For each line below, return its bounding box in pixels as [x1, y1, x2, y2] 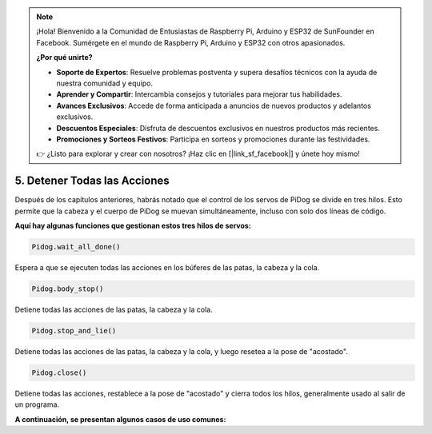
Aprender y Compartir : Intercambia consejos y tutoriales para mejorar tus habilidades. [56, 90, 342, 99]
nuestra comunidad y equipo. [56, 78, 154, 88]
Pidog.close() [31, 368, 87, 377]
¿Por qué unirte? [36, 53, 93, 62]
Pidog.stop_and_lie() [31, 326, 117, 335]
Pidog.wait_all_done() [31, 242, 121, 251]
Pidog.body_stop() [31, 284, 104, 293]
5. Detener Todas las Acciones [14, 174, 170, 188]
